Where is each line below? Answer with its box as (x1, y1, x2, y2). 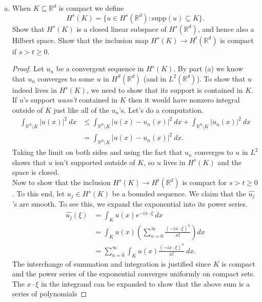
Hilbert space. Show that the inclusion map (12, 34, 149, 45)
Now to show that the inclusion (12, 177, 111, 187)
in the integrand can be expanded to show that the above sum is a (41, 278, 250, 289)
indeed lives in (12, 84, 57, 95)
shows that (12, 156, 46, 167)
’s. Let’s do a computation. (119, 104, 204, 115)
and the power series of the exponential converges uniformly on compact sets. (12, 268, 255, 279)
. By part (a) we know (173, 63, 244, 74)
